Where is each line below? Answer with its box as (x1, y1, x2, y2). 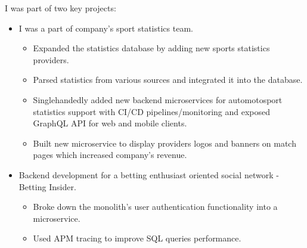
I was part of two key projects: (5, 2, 116, 14)
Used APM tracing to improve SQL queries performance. (33, 232, 241, 244)
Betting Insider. (18, 180, 76, 193)
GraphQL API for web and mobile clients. (33, 117, 187, 129)
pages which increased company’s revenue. (33, 148, 187, 161)
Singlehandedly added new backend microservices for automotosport (33, 93, 283, 106)
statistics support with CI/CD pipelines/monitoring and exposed (33, 105, 271, 117)
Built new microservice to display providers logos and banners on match (33, 137, 296, 149)
